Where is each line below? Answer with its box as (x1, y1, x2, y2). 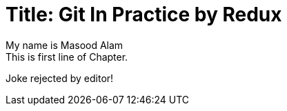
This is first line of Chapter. (6, 50, 128, 63)
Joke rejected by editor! (6, 72, 114, 84)
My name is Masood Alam (6, 39, 123, 51)
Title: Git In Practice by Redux (6, 3, 282, 26)
